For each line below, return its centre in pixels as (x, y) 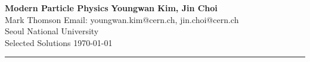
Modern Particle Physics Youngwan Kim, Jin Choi (111, 8)
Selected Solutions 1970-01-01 (59, 42)
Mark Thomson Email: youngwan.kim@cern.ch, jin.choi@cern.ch (122, 19)
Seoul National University (52, 31)
